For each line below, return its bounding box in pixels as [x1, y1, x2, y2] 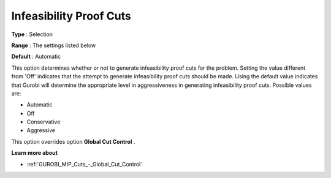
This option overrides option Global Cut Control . [11, 138, 135, 145]
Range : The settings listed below [11, 42, 96, 49]
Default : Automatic [11, 53, 61, 61]
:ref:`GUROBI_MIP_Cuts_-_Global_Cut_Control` [26, 160, 143, 168]
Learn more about [11, 149, 58, 157]
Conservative [26, 118, 61, 125]
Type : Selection [11, 31, 53, 38]
